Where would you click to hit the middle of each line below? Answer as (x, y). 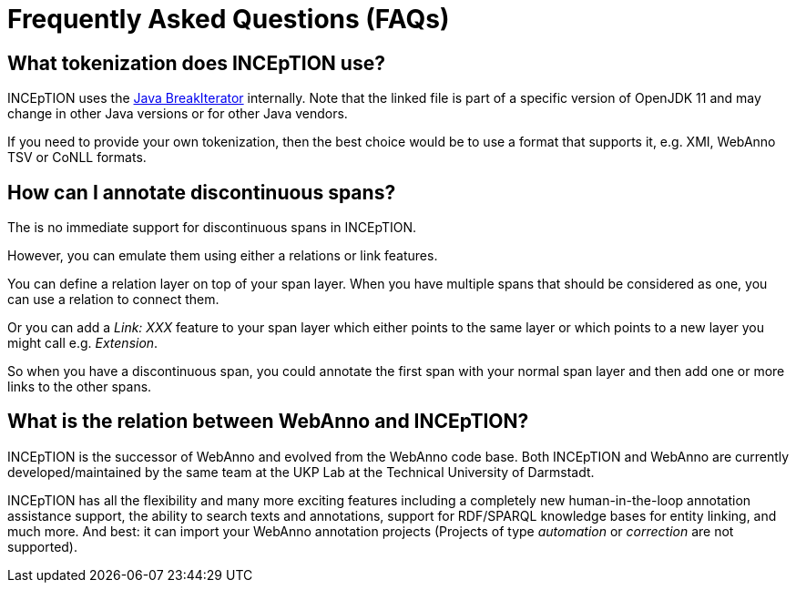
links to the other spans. (80, 387)
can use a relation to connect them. (113, 300)
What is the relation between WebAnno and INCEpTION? (268, 422)
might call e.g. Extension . (83, 343)
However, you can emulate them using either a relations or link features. (223, 256)
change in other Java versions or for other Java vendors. (178, 114)
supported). (43, 546)
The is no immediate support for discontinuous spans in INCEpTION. (212, 228)
